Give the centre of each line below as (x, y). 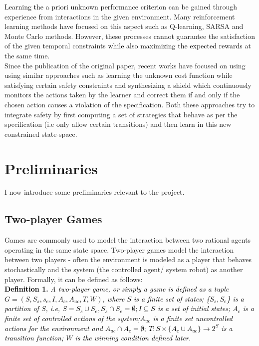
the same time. (27, 55)
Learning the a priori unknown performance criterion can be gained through (121, 6)
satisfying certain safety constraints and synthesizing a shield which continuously (128, 85)
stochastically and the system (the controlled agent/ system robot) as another (124, 269)
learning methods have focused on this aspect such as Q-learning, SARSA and (124, 26)
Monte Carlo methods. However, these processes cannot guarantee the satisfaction (130, 36)
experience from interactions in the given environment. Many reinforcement (120, 16)
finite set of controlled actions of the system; (72, 318)
